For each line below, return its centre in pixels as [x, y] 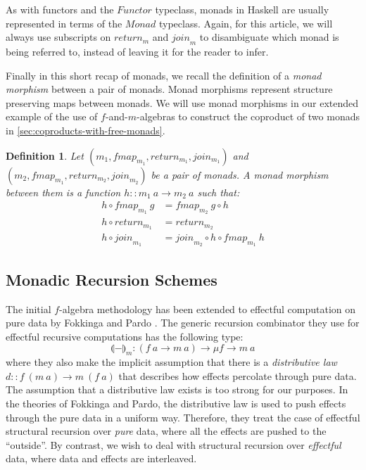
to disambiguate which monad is [269, 37]
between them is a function [63, 192]
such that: [219, 192]
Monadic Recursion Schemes [112, 279]
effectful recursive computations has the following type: [125, 336]
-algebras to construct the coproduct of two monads [248, 116]
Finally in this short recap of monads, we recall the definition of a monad [164, 75]
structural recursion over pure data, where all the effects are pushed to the [166, 431]
